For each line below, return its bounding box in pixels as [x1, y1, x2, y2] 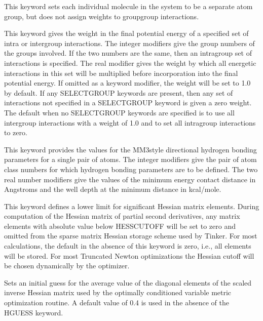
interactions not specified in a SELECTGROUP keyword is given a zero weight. [4, 97, 252, 108]
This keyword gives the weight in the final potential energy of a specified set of [4, 28, 249, 38]
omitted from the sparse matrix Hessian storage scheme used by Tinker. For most [4, 230, 257, 241]
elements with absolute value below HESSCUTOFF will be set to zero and [4, 220, 236, 231]
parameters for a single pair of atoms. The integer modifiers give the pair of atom [4, 154, 257, 165]
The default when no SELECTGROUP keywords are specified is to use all [4, 107, 235, 117]
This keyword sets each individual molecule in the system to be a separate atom [4, 1, 253, 11]
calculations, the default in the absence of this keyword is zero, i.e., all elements [4, 240, 251, 251]
